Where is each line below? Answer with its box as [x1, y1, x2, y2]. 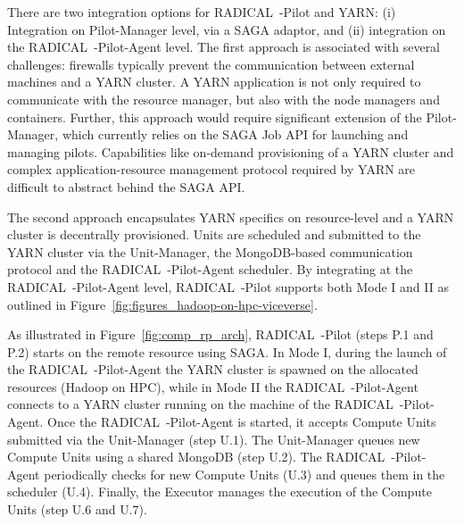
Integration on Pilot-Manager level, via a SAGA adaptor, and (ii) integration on [7, 20, 446, 38]
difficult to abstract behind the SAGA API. [7, 177, 245, 196]
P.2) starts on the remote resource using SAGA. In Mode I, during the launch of [7, 342, 447, 361]
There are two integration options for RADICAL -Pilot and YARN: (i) [7, 3, 396, 21]
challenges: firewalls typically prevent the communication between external [7, 54, 415, 73]
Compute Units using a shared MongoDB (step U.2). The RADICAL [7, 447, 385, 466]
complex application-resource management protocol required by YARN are [7, 160, 416, 179]
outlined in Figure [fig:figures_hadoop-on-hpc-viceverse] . [7, 295, 318, 313]
